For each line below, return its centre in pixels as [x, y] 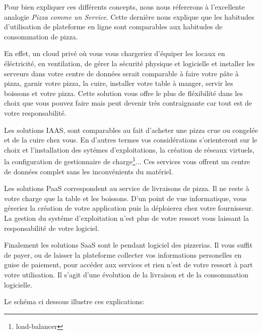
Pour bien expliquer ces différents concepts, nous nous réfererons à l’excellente [124, 7]
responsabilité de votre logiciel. [52, 228]
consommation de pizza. [41, 36]
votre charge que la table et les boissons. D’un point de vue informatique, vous [125, 198]
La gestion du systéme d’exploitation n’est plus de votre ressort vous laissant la [126, 218]
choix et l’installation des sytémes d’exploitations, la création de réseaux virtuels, [129, 149]
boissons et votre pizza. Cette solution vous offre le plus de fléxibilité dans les [123, 93]
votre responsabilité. [35, 112]
